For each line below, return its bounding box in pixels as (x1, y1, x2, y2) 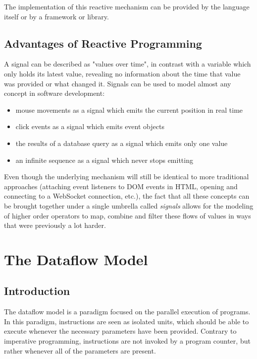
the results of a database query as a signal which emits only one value (15, 138, 228, 148)
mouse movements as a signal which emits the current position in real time (15, 104, 243, 115)
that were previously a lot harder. (4, 220, 106, 230)
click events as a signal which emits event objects (15, 121, 164, 132)
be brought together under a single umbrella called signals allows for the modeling (4, 200, 254, 211)
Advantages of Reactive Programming (4, 35, 202, 51)
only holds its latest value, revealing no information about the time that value (4, 68, 241, 78)
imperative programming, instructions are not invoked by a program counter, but (4, 336, 251, 346)
